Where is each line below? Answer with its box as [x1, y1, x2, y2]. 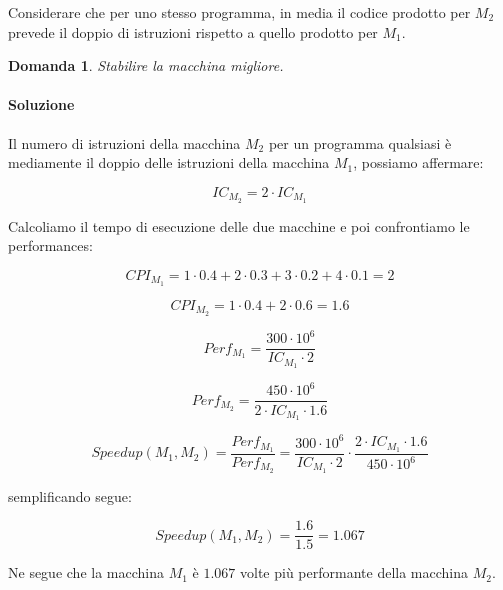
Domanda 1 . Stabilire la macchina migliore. [8, 55, 284, 76]
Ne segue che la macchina [8, 562, 164, 583]
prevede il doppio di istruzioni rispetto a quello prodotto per [8, 21, 378, 42]
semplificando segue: [8, 485, 132, 506]
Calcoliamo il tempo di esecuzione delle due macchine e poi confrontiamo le [8, 215, 470, 236]
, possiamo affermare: [353, 152, 484, 173]
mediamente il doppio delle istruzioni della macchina [8, 152, 330, 173]
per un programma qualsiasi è [268, 132, 452, 153]
